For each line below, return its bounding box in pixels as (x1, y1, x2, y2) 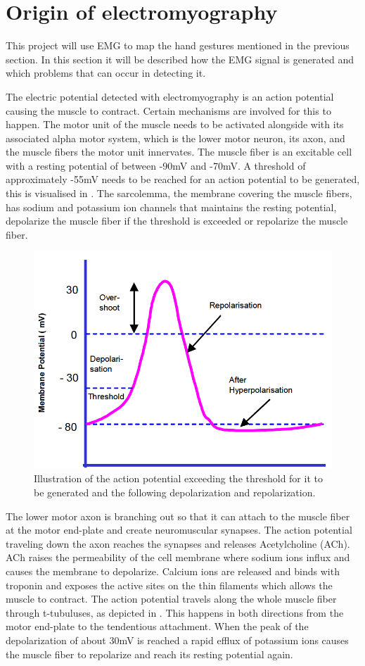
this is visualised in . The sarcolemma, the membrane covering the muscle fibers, (6, 186, 352, 201)
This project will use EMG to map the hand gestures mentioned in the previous (6, 38, 350, 53)
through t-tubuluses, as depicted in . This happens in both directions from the (6, 605, 344, 620)
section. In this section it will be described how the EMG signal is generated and (6, 51, 354, 66)
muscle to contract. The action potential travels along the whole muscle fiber (6, 591, 337, 606)
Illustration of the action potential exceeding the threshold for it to (34, 471, 323, 486)
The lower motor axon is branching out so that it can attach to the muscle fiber (6, 508, 350, 523)
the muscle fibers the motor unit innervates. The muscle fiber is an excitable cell (6, 144, 352, 159)
